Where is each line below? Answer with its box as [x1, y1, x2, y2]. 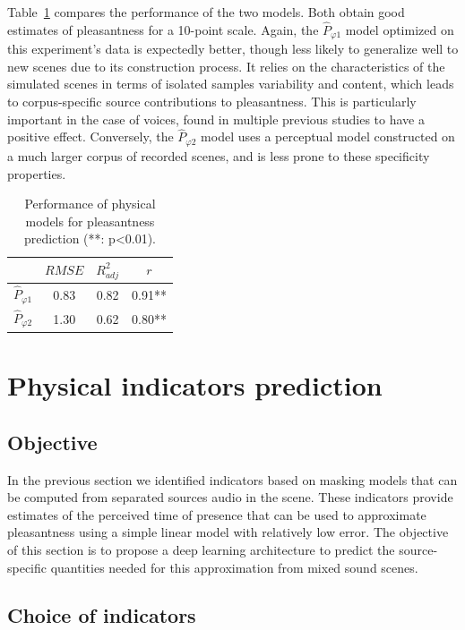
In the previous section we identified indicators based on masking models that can [7, 470, 458, 489]
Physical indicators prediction [7, 367, 383, 404]
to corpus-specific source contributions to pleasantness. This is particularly [7, 92, 417, 111]
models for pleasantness [25, 211, 155, 230]
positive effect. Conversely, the [7, 127, 174, 146]
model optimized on [345, 20, 454, 38]
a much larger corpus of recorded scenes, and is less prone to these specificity [7, 146, 430, 165]
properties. [7, 164, 66, 183]
